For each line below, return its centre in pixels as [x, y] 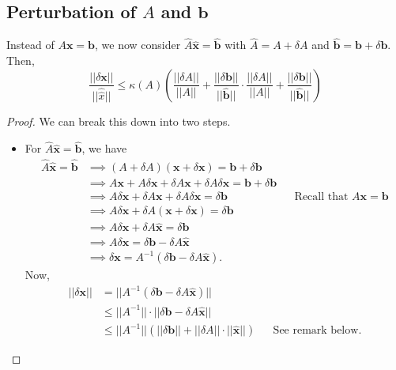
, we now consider [138, 45]
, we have [104, 148]
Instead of [30, 45]
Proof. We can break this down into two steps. [119, 121]
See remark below [316, 331]
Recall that [321, 197]
